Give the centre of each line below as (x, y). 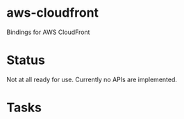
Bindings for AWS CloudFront (48, 32)
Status (26, 60)
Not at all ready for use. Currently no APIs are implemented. (92, 79)
